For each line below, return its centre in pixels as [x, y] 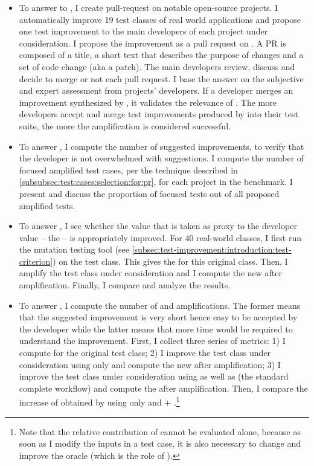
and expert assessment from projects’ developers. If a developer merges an [156, 90]
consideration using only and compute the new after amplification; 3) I [150, 364]
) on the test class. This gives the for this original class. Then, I [170, 261]
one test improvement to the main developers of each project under [143, 31]
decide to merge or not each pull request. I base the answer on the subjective [161, 78]
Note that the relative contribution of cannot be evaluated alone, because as [160, 431]
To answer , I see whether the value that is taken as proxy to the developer [158, 226]
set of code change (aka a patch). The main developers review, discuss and [157, 66]
